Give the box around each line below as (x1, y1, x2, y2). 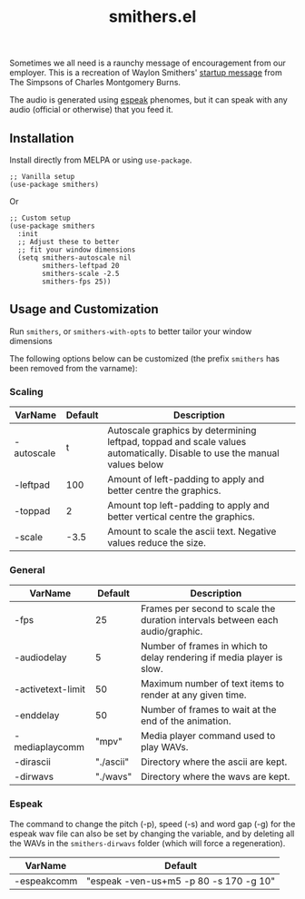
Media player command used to (140, 729, 276, 742)
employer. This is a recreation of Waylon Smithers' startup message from (9, 67, 283, 78)
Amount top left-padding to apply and (107, 499, 270, 512)
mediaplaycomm (14, 741, 84, 754)
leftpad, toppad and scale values (107, 436, 247, 449)
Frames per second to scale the (140, 602, 276, 615)
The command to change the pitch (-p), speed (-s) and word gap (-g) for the (9, 818, 296, 829)
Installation (9, 130, 74, 146)
